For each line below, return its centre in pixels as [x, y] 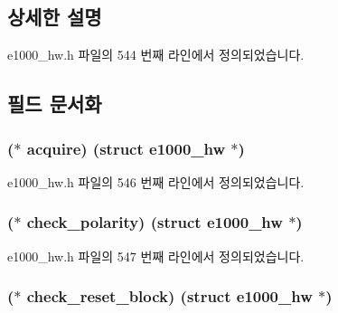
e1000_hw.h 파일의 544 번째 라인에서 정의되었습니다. [156, 55]
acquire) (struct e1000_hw [126, 148]
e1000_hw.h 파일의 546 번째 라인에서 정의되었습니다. [156, 181]
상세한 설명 [55, 17]
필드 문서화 [55, 104]
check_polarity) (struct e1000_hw [155, 222]
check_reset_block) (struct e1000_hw [169, 296]
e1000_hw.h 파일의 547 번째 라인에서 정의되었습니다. [156, 256]
